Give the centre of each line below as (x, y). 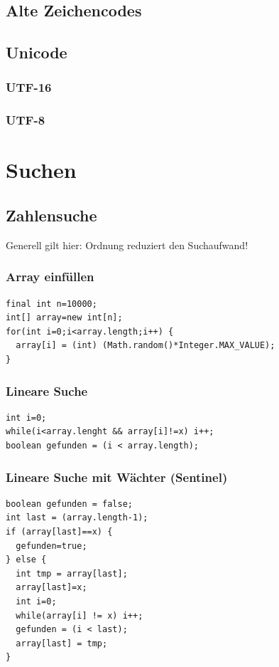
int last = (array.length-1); (77, 518)
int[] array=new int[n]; (64, 318)
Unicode (37, 52)
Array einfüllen (50, 277)
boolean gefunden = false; (69, 504)
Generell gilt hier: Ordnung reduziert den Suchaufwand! (127, 245)
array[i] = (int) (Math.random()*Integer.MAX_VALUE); (146, 346)
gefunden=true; (51, 546)
